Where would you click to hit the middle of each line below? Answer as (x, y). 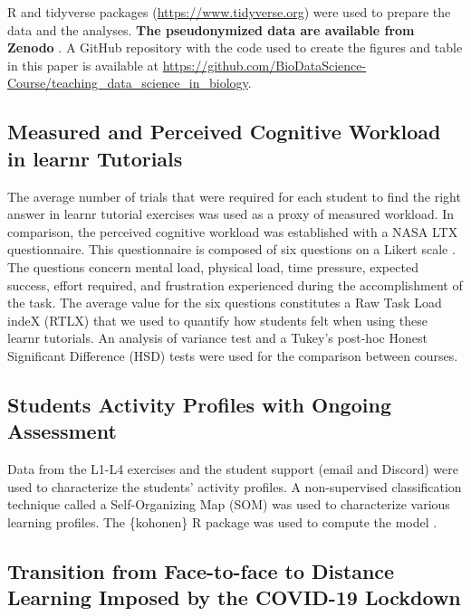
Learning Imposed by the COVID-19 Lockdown (234, 597)
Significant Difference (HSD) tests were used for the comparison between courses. (233, 355)
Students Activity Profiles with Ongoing (199, 404)
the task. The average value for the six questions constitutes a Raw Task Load (225, 303)
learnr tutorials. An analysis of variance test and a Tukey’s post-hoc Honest (217, 338)
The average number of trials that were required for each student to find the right (234, 196)
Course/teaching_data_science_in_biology (128, 83)
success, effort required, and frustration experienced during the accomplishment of (235, 284)
